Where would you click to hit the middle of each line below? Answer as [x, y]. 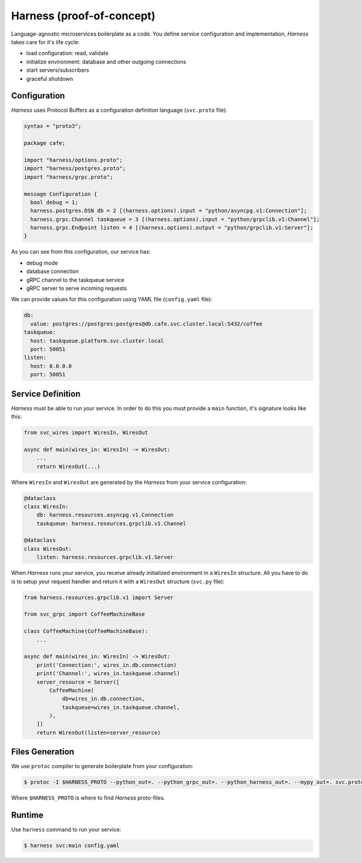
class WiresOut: [48, 549]
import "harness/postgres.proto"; [75, 168]
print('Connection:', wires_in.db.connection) [107, 665]
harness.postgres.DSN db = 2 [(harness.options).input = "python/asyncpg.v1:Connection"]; [169, 211]
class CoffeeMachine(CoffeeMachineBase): [86, 631]
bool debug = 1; [54, 202]
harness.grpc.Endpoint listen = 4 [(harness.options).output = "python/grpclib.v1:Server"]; [172, 228]
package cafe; [45, 143]
